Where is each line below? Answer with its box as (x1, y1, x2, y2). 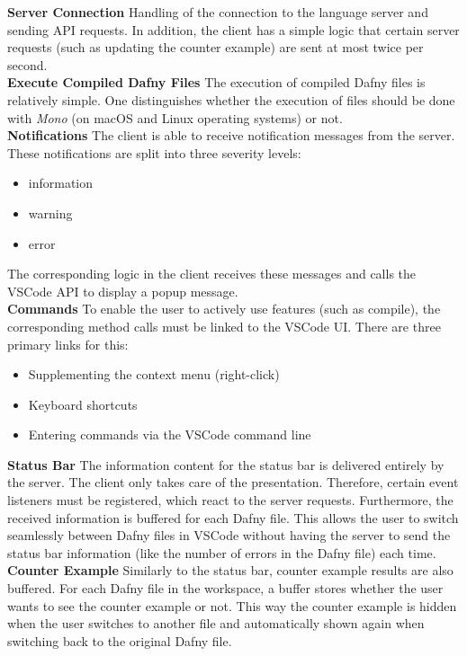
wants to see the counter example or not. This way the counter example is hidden (7, 596, 457, 615)
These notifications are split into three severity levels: (7, 143, 301, 162)
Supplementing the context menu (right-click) (28, 365, 280, 384)
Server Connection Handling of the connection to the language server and (7, 3, 428, 21)
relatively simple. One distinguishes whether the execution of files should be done (7, 90, 455, 109)
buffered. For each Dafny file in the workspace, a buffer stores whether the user (7, 579, 444, 598)
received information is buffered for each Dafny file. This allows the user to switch (7, 508, 459, 527)
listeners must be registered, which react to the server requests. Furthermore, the (7, 491, 454, 510)
